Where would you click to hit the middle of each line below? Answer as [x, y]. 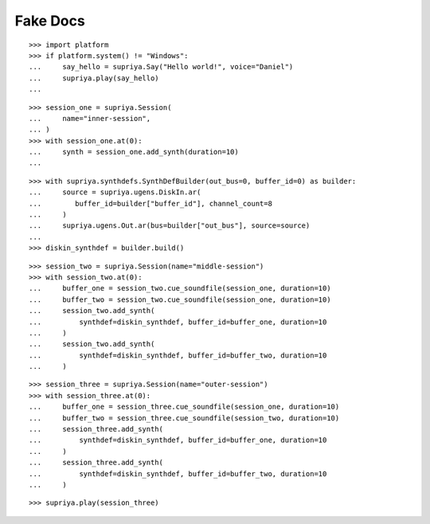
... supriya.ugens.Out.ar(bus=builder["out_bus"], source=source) [170, 226]
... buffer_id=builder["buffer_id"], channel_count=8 [150, 203]
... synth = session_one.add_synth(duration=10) [134, 152]
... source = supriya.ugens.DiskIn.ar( [115, 192]
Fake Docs [50, 21]
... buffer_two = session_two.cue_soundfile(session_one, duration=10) [180, 299]
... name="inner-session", [90, 118]
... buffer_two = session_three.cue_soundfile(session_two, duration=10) [184, 418]
